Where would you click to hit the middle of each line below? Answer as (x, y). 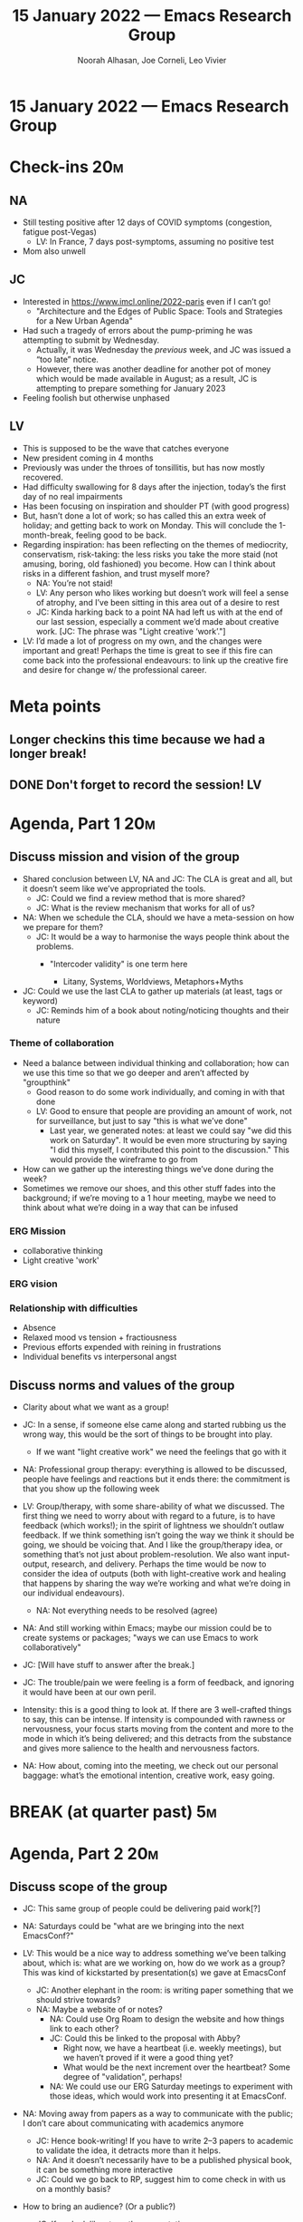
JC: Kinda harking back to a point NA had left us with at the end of (159, 612)
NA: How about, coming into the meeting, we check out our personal (150, 1766)
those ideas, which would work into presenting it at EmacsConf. (168, 2096)
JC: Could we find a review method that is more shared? (141, 898)
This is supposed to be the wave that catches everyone (126, 448)
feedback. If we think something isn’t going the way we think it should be (158, 1535)
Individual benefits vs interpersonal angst (99, 1357)
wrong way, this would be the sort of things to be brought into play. (147, 1434)
